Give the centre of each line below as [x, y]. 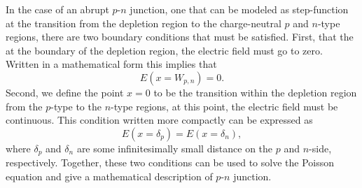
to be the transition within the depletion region [255, 92]
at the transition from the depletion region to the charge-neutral [144, 23]
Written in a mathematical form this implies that [111, 64]
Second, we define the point [65, 92]
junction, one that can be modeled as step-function [239, 9]
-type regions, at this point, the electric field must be [224, 106]
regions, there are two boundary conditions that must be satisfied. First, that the [180, 37]
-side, [320, 148]
